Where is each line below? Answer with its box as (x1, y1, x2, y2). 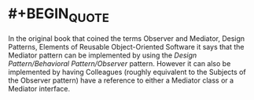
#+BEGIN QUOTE (8, 5, 110, 25)
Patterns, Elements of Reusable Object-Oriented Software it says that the (8, 42, 245, 51)
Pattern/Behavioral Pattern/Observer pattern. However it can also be (8, 58, 231, 68)
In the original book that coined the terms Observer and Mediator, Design (8, 33, 245, 43)
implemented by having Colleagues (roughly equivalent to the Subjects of (8, 67, 246, 76)
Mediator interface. (8, 83, 71, 93)
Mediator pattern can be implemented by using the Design (8, 50, 197, 60)
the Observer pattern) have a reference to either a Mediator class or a (8, 76, 234, 85)
